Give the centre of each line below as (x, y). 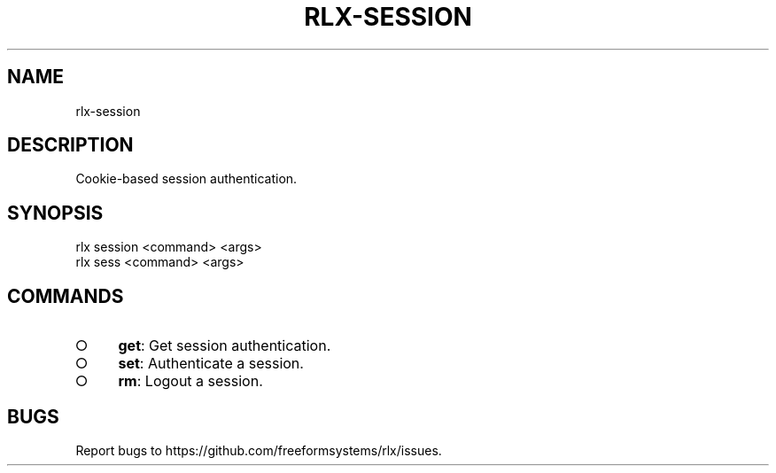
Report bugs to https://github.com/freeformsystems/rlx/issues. (259, 450)
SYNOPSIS (55, 213)
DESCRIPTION (70, 145)
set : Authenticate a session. (211, 364)
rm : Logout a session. (190, 381)
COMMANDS (66, 296)
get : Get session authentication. (225, 346)
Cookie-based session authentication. (186, 179)
